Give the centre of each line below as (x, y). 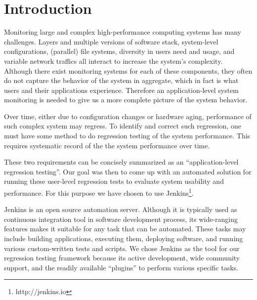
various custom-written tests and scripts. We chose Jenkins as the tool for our (122, 248)
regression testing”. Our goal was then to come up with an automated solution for (128, 171)
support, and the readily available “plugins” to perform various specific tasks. (121, 267)
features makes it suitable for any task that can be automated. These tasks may (125, 229)
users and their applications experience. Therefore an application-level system (122, 90)
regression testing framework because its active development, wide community (122, 258)
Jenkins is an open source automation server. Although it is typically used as (121, 209)
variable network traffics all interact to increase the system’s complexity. (113, 61)
